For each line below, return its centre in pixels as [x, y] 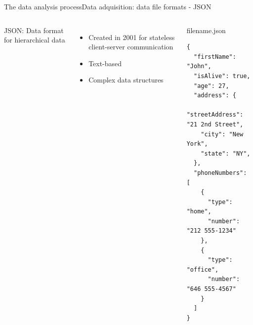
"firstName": [215, 57]
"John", [199, 66]
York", [197, 144]
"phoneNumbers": [220, 173]
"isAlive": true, [222, 76]
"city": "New [222, 134]
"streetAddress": [215, 115]
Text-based [105, 63]
